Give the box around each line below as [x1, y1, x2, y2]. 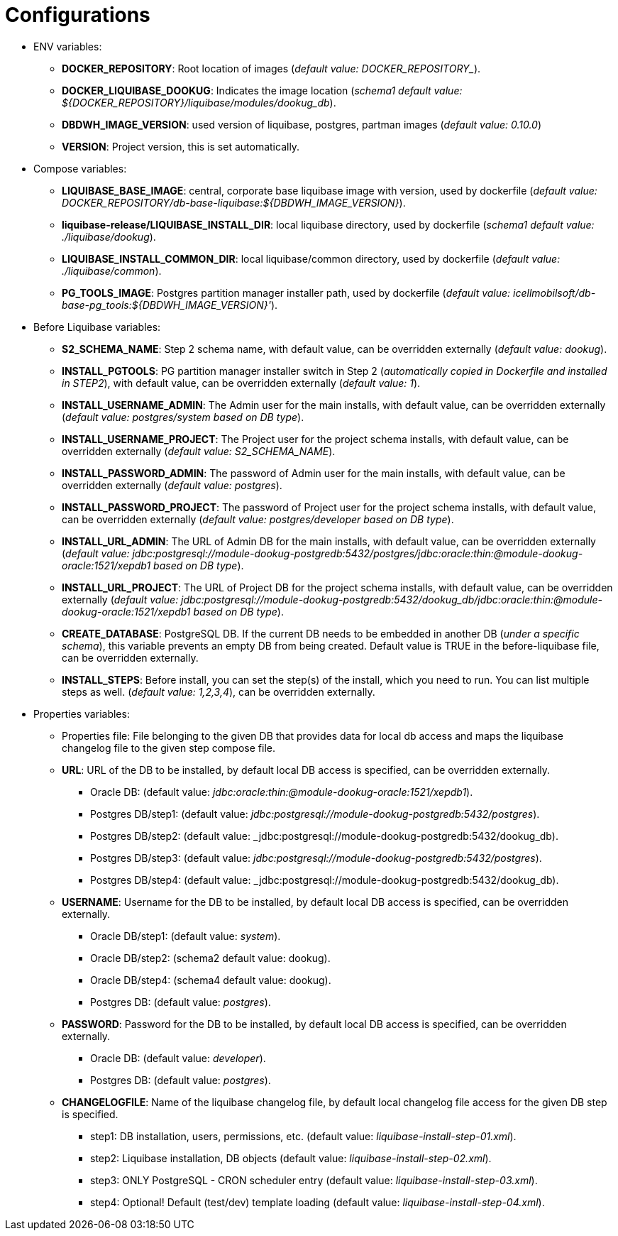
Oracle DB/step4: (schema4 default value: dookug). [90, 973, 331, 986]
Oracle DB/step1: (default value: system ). [90, 929, 281, 942]
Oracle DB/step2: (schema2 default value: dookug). [90, 951, 331, 964]
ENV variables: [33, 40, 102, 53]
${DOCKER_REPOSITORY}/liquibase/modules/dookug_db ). [62, 96, 336, 109]
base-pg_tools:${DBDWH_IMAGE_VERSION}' [62, 298, 272, 311]
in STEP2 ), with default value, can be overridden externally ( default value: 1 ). [62, 376, 421, 389]
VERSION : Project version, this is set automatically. [62, 140, 300, 153]
